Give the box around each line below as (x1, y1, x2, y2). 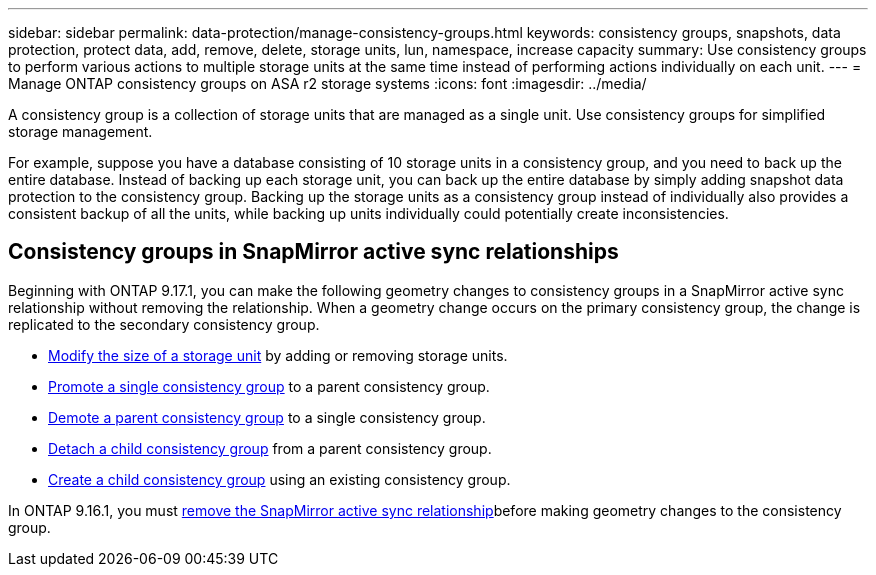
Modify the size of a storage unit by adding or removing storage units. (48, 346, 508, 364)
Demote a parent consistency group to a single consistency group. (48, 408, 486, 426)
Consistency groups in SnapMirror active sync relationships (8, 239, 619, 265)
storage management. (8, 123, 153, 140)
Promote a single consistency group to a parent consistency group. (48, 377, 490, 395)
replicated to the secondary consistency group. (8, 315, 320, 333)
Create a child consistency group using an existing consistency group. (48, 470, 511, 488)
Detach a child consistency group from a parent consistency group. (48, 439, 492, 457)
